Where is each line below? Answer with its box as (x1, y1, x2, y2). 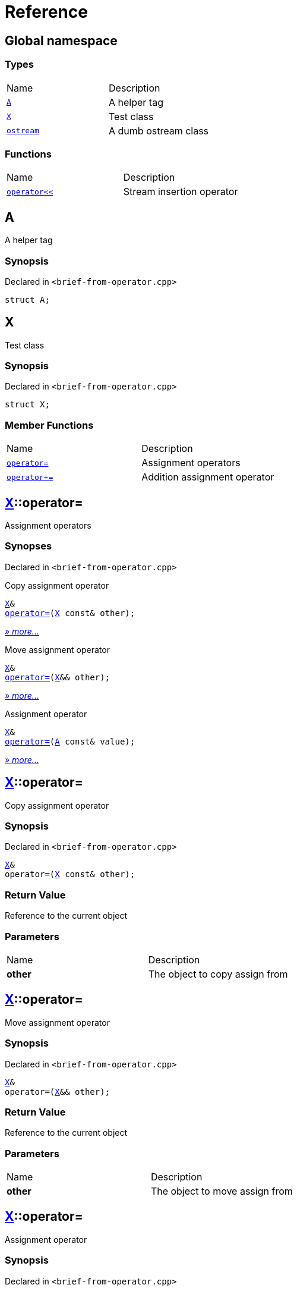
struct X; (5, 400, 50, 410)
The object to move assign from (150, 1185, 293, 1198)
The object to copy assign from (148, 968, 288, 980)
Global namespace (5, 33, 118, 48)
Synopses (5, 540, 52, 552)
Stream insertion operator (123, 186, 238, 198)
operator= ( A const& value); (5, 736, 135, 746)
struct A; (5, 294, 50, 304)
